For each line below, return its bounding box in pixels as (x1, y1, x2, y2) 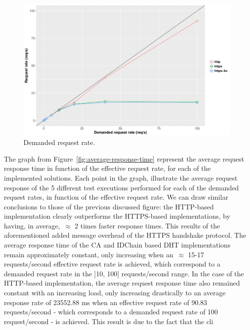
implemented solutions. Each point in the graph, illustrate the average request (4, 172, 238, 183)
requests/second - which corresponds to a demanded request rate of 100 (4, 307, 218, 317)
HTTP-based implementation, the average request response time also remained (4, 278, 240, 288)
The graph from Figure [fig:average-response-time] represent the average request (4, 153, 245, 164)
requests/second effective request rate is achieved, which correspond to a (4, 259, 221, 269)
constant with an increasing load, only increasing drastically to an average (4, 288, 226, 298)
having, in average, (4, 220, 60, 230)
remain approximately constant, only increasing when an (4, 249, 173, 259)
